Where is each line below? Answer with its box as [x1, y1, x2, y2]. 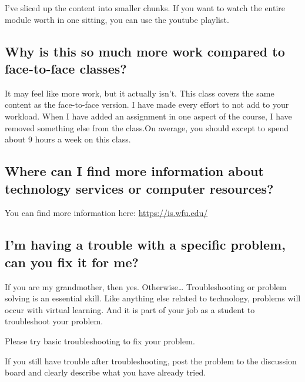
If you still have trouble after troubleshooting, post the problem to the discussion [5, 354, 297, 367]
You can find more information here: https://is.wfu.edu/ [5, 207, 208, 219]
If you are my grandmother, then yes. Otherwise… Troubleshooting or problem [5, 280, 287, 293]
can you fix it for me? [5, 253, 139, 271]
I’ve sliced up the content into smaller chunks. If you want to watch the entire [5, 2, 286, 14]
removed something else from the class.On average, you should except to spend [5, 121, 289, 134]
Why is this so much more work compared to [5, 42, 285, 60]
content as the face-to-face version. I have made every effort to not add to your [5, 98, 289, 111]
